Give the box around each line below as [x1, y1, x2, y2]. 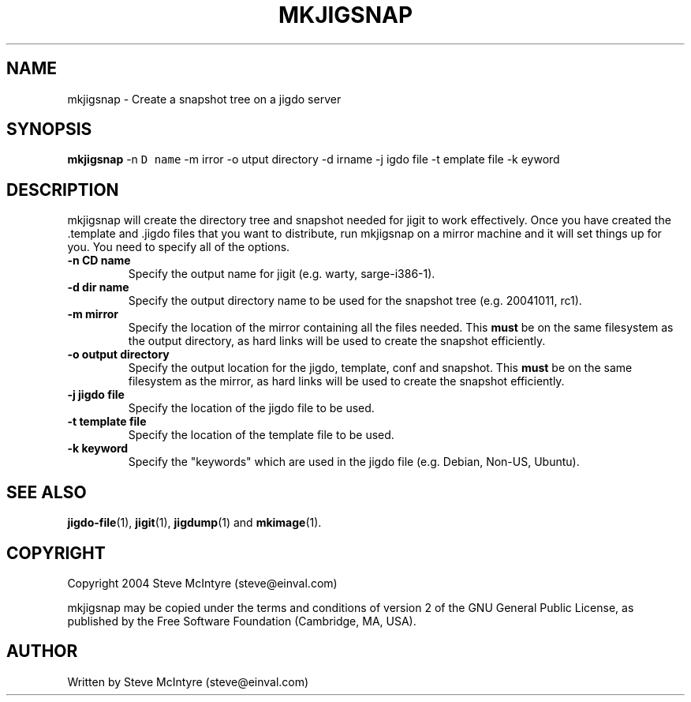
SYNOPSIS [6, 119, 92, 140]
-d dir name [67, 280, 129, 295]
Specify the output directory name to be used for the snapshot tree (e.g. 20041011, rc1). [128, 294, 582, 308]
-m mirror [67, 307, 119, 321]
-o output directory [67, 347, 170, 362]
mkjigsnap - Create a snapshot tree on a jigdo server [67, 92, 342, 106]
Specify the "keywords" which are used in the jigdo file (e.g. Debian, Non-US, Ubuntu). [128, 455, 580, 469]
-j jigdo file [67, 388, 125, 402]
